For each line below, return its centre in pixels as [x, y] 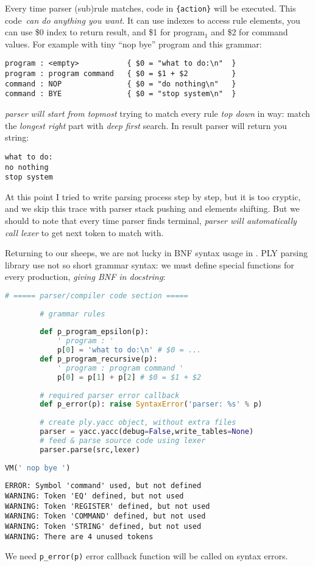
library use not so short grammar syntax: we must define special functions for [150, 264]
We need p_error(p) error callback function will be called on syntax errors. [147, 556]
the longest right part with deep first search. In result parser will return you [146, 125]
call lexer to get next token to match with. [84, 232]
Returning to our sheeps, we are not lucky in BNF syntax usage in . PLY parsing [156, 253]
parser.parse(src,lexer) [90, 449]
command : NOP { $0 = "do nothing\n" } [121, 84]
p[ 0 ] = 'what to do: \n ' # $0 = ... [129, 350]
